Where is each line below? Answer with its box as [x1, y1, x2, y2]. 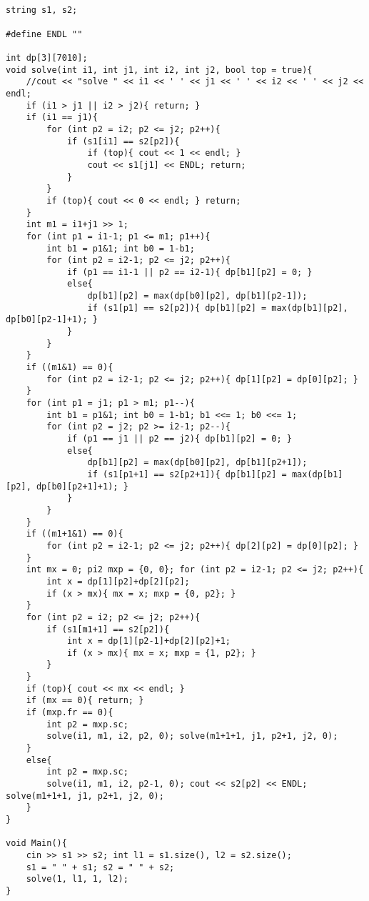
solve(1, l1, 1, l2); [26, 874, 128, 885]
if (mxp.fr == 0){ [26, 707, 113, 718]
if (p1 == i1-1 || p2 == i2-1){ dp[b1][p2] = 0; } [66, 267, 313, 277]
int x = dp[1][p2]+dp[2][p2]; [46, 576, 190, 587]
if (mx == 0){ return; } [26, 695, 144, 706]
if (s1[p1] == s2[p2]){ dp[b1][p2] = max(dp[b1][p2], [87, 302, 348, 313]
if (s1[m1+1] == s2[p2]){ [46, 624, 170, 634]
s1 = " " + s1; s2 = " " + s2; [26, 862, 175, 872]
